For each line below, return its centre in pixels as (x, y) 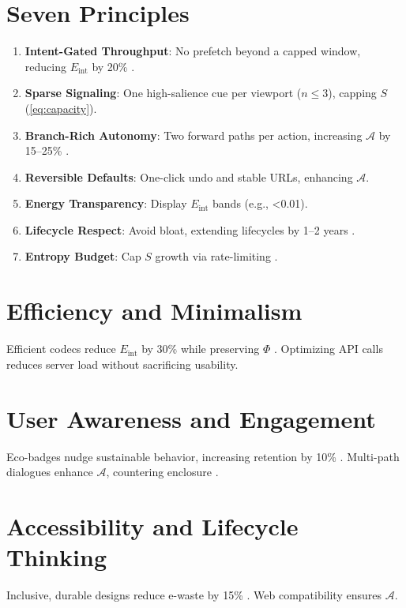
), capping (352, 93)
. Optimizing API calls (328, 349)
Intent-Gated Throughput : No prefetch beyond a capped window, (193, 51)
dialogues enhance (50, 472)
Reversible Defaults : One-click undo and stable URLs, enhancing (189, 176)
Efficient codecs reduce (61, 349)
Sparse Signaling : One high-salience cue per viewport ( (163, 93)
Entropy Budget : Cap (83, 256)
